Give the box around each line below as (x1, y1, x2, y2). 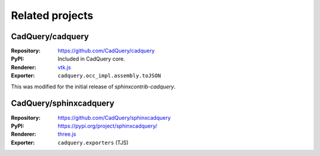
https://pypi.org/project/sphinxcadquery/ (57, 122, 158, 129)
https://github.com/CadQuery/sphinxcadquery (57, 114, 171, 121)
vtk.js (57, 63, 71, 71)
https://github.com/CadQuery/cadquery (57, 47, 155, 55)
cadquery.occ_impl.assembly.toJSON (57, 72, 161, 79)
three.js (57, 130, 76, 138)
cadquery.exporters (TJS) (57, 139, 129, 146)
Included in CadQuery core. (57, 55, 126, 62)
